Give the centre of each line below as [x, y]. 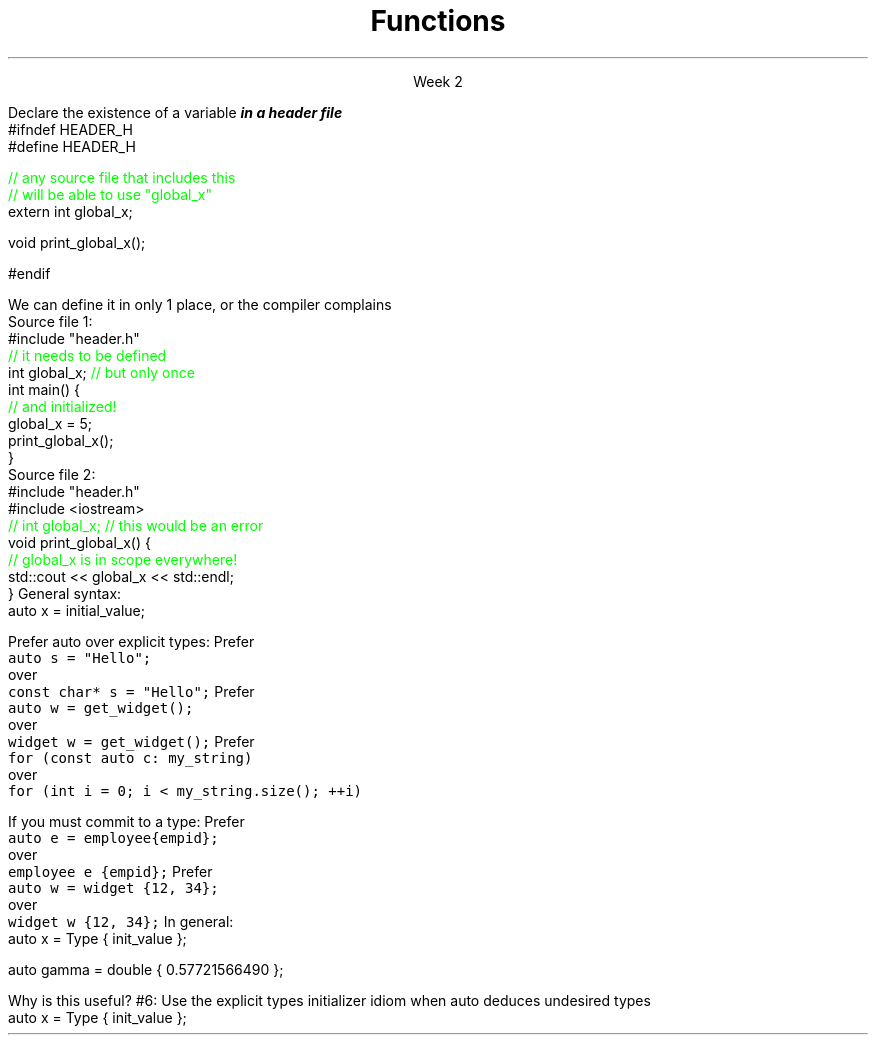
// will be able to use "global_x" [110, 194]
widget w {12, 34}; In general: [121, 921]
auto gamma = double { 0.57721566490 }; [146, 969]
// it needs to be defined [87, 355]
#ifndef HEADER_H [70, 129]
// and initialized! [62, 406]
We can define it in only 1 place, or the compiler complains [200, 304]
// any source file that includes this [122, 177]
